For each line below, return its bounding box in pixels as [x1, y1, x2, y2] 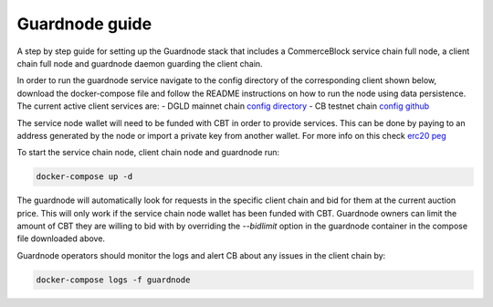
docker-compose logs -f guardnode [36, 274, 191, 285]
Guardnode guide [16, 14, 152, 34]
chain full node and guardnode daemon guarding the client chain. [16, 58, 264, 69]
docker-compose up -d [36, 172, 133, 182]
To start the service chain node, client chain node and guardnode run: [16, 147, 280, 158]
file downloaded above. [16, 233, 105, 244]
